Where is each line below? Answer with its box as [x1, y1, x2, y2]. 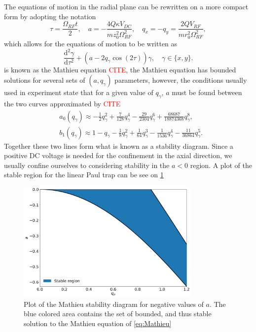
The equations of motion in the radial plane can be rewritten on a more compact [4, 1, 249, 11]
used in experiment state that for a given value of [4, 87, 153, 98]
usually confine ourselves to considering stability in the [4, 160, 170, 170]
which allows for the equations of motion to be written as [4, 38, 178, 49]
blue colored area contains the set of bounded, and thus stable [24, 308, 212, 319]
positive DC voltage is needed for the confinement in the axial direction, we [4, 150, 232, 161]
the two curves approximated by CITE [4, 98, 121, 108]
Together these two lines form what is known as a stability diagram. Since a [4, 140, 233, 151]
